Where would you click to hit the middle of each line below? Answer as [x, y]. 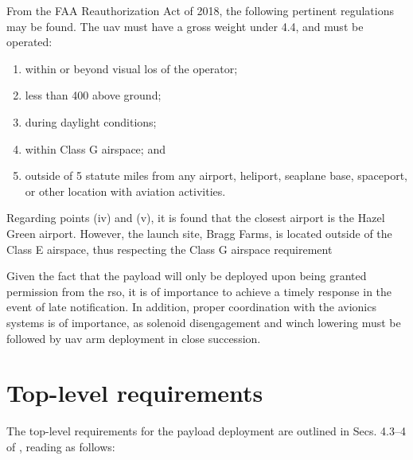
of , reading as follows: [61, 446]
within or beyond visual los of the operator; [131, 68]
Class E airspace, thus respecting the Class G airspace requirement [169, 249]
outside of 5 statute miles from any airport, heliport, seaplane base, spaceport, [216, 175]
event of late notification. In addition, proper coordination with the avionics [191, 307]
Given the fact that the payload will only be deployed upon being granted [187, 276]
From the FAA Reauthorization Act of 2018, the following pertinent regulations [200, 10]
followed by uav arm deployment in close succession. [134, 338]
